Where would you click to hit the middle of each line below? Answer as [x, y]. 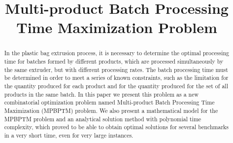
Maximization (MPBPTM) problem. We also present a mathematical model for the [111, 110]
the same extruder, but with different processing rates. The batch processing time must [116, 69]
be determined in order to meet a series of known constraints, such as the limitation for [116, 78]
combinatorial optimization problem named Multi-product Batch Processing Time [109, 102]
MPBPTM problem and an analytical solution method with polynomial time [103, 119]
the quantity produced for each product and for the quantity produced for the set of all [116, 86]
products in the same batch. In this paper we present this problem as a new [101, 94]
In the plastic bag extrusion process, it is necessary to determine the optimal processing [116, 53]
